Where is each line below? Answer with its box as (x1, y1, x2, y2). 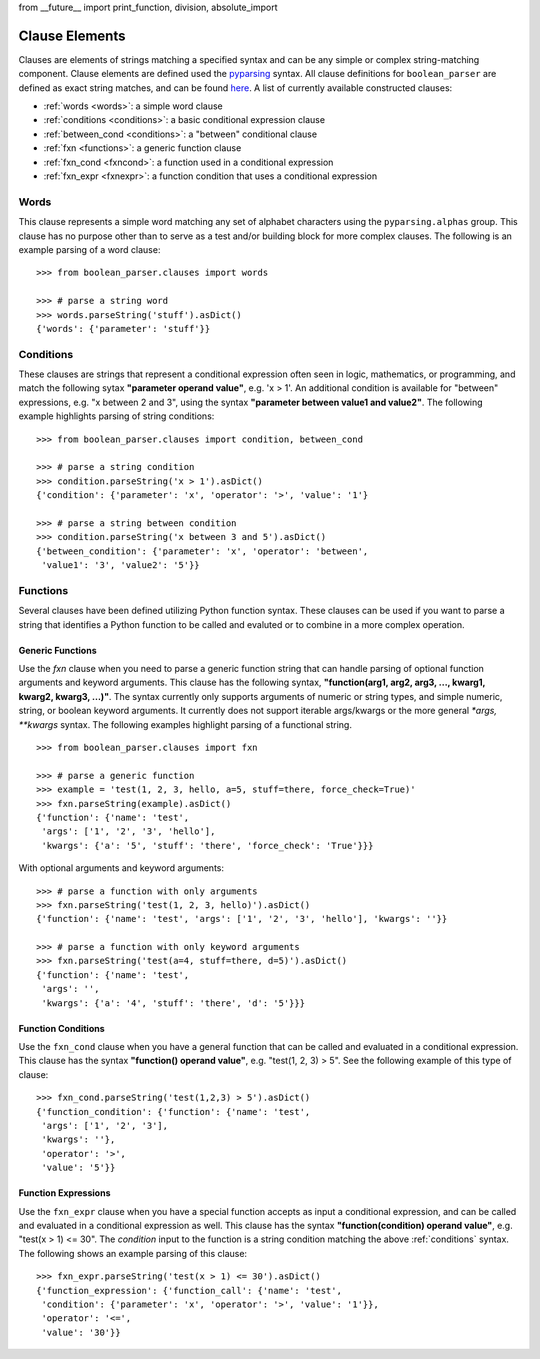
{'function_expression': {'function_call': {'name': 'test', (36, 1285, 342, 1296)
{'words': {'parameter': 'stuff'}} (36, 323, 211, 334)
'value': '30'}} (41, 1326, 121, 1338)
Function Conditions (18, 1022, 105, 1034)
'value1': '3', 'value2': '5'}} (41, 560, 200, 571)
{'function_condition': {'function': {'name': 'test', (36, 1106, 311, 1117)
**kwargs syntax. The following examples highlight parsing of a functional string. (18, 718, 352, 730)
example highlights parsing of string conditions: (18, 410, 215, 422)
